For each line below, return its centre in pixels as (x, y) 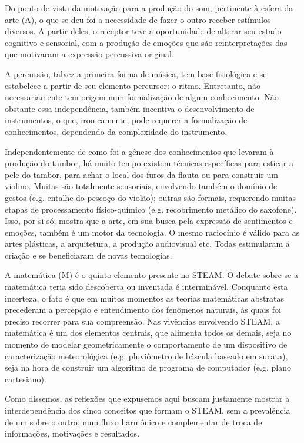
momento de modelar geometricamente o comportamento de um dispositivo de (146, 344)
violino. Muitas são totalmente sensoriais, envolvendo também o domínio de (141, 186)
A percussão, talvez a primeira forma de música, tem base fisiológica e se (136, 73)
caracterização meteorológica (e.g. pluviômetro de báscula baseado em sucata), (146, 356)
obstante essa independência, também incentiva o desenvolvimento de (130, 108)
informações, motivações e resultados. (72, 433)
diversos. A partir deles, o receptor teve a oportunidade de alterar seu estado (143, 31)
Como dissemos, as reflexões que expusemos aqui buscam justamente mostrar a (147, 399)
